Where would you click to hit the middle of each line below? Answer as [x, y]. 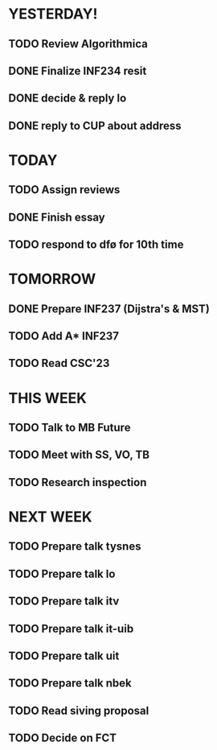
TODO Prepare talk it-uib [71, 628]
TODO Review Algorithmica [78, 44]
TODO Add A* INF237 [63, 336]
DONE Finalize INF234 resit [78, 70]
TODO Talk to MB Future [70, 428]
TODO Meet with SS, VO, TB [79, 455]
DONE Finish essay [57, 217]
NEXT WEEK [50, 517]
